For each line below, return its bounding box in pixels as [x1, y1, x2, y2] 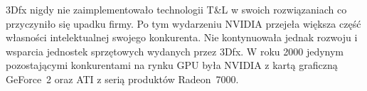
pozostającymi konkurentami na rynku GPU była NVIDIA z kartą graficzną [6, 58, 338, 73]
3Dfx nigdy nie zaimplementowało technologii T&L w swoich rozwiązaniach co [6, 2, 347, 16]
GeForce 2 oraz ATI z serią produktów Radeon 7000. [6, 71, 239, 86]
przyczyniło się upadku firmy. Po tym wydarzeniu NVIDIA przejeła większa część [6, 16, 361, 31]
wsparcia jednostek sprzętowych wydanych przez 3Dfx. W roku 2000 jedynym [6, 43, 344, 58]
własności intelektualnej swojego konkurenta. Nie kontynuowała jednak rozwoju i [6, 30, 358, 45]
